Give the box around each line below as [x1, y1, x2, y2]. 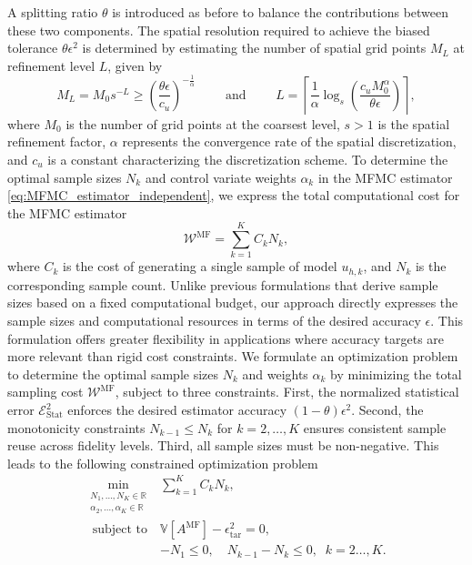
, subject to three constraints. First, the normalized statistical [115, 382, 459, 401]
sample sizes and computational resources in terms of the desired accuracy [7, 311, 421, 330]
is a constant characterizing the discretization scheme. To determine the [47, 149, 448, 168]
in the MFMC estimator [317, 167, 453, 187]
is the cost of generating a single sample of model [63, 257, 337, 276]
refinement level [7, 55, 95, 75]
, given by [107, 55, 163, 75]
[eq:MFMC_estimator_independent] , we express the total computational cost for [7, 186, 460, 205]
